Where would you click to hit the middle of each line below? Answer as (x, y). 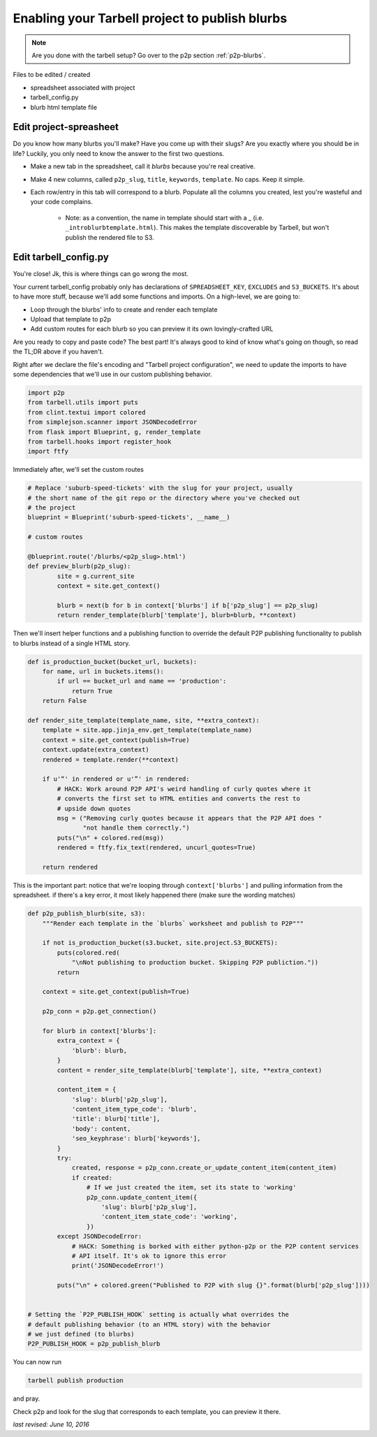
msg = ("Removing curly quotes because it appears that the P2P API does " (190, 818)
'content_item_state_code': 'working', (170, 1217)
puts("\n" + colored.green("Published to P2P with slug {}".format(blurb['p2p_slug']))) (213, 1285)
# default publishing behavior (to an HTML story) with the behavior (149, 1324)
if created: (92, 1177)
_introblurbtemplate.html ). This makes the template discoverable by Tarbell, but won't (197, 228)
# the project (52, 508)
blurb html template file (64, 107)
